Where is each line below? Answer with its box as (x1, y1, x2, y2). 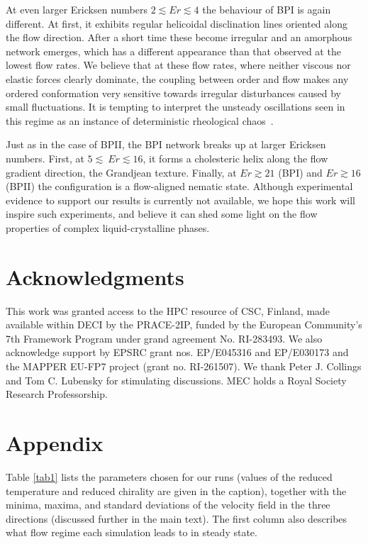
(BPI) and (278, 165, 323, 179)
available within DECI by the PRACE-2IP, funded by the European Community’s (6, 317, 362, 332)
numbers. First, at (6, 150, 84, 165)
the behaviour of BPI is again (202, 2, 331, 16)
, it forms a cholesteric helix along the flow (143, 150, 328, 165)
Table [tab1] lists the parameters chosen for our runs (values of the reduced (6, 469, 333, 484)
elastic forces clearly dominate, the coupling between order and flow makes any (6, 71, 349, 86)
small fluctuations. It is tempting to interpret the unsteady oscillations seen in (6, 99, 345, 114)
